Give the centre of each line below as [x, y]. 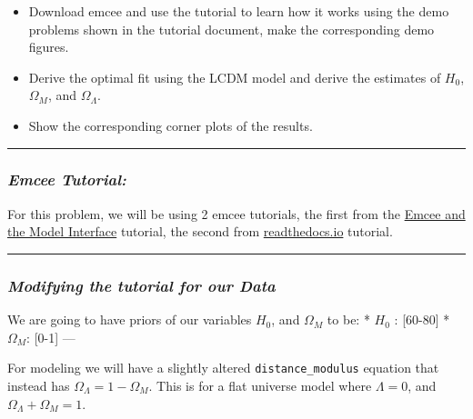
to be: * [348, 319]
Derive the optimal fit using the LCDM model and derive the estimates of [235, 77]
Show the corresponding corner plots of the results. [171, 125]
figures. [49, 47]
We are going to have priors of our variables [130, 319]
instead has [39, 386]
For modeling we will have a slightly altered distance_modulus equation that [223, 368]
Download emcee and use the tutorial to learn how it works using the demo [239, 11]
